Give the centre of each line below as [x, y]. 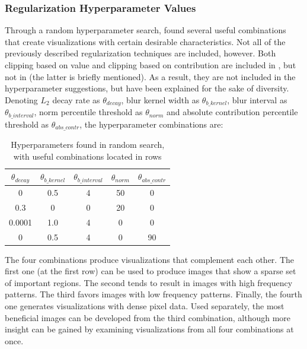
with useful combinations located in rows [87, 156]
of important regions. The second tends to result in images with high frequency [149, 282]
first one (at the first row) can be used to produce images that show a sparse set [151, 271]
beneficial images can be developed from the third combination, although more [148, 317]
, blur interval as [257, 99]
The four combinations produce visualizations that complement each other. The [150, 259]
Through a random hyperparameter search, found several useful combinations [145, 30]
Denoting [21, 99]
